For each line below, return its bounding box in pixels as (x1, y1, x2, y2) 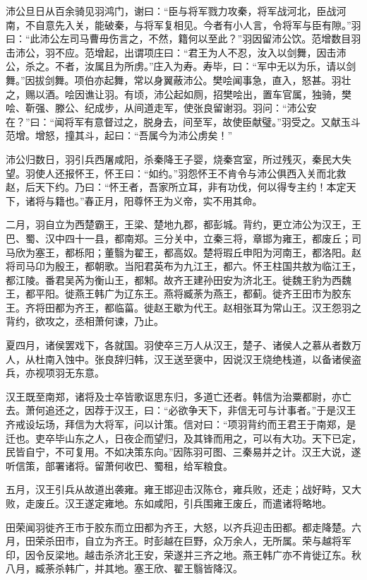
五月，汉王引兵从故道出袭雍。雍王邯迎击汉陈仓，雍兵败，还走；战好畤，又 (6, 482, 351, 497)
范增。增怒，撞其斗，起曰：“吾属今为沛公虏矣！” (6, 128, 233, 143)
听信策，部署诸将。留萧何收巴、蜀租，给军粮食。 (6, 458, 233, 473)
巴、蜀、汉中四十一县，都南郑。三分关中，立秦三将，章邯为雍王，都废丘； (6, 230, 351, 245)
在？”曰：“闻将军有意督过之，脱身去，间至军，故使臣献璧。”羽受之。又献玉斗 (6, 114, 361, 129)
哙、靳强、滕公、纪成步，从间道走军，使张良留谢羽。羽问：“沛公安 (6, 100, 317, 115)
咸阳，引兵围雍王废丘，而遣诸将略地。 (153, 496, 332, 510)
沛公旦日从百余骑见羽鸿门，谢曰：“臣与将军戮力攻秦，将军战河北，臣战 (6, 4, 337, 18)
